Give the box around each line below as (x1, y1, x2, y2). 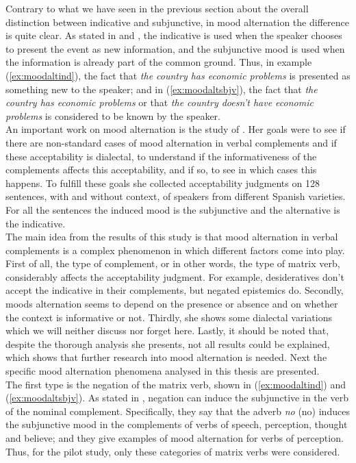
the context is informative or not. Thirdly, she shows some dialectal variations (5, 310, 332, 324)
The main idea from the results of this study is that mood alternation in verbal (5, 229, 338, 244)
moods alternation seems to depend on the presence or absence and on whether (5, 297, 338, 311)
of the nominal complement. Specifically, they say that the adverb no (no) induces (5, 403, 350, 418)
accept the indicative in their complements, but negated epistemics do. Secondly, (5, 283, 344, 297)
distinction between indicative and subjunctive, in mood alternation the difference (5, 14, 349, 29)
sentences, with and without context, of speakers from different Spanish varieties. (5, 189, 346, 203)
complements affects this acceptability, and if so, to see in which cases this (5, 162, 317, 177)
